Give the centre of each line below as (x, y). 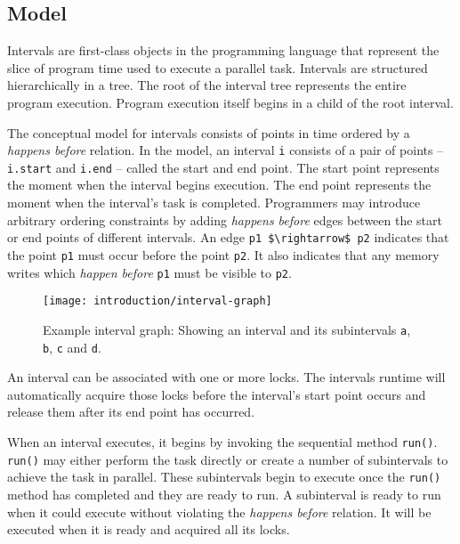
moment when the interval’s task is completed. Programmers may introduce (214, 203)
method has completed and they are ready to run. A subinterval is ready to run (224, 494)
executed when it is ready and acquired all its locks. (149, 529)
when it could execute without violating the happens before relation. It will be (219, 512)
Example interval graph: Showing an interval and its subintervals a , (227, 329)
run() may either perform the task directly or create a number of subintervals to (228, 459)
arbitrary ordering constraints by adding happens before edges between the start (225, 219)
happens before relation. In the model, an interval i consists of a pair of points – (226, 150)
